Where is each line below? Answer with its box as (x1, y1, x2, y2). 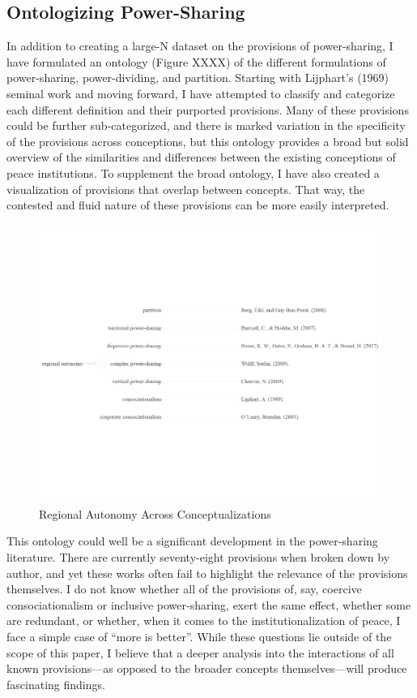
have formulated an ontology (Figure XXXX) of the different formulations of (6, 53, 386, 70)
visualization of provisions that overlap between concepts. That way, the (6, 180, 365, 197)
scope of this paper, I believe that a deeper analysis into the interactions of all (6, 644, 394, 661)
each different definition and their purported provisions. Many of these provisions (6, 101, 409, 118)
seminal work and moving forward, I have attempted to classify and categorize (6, 84, 395, 101)
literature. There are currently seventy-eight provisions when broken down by (6, 548, 390, 565)
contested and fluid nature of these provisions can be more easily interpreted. (6, 196, 389, 213)
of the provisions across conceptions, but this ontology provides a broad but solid (6, 132, 409, 149)
